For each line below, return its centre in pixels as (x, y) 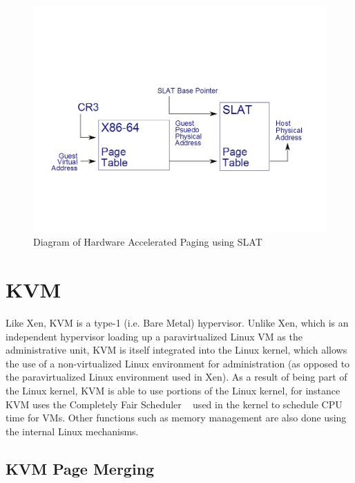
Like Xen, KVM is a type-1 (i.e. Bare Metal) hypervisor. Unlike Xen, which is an (177, 322)
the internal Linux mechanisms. (72, 431)
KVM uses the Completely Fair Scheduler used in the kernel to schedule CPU (174, 404)
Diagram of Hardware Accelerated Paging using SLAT (148, 242)
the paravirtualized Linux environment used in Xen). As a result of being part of (176, 377)
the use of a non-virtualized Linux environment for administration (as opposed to (178, 363)
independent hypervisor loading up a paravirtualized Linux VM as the (154, 336)
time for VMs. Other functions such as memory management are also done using (176, 418)
